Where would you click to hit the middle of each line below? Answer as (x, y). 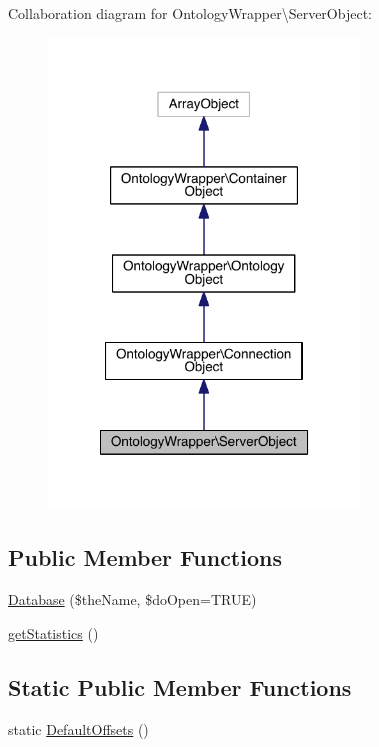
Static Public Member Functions (180, 686)
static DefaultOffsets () (78, 728)
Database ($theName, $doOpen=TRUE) (132, 599)
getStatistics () (53, 632)
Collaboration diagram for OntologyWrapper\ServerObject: (190, 13)
